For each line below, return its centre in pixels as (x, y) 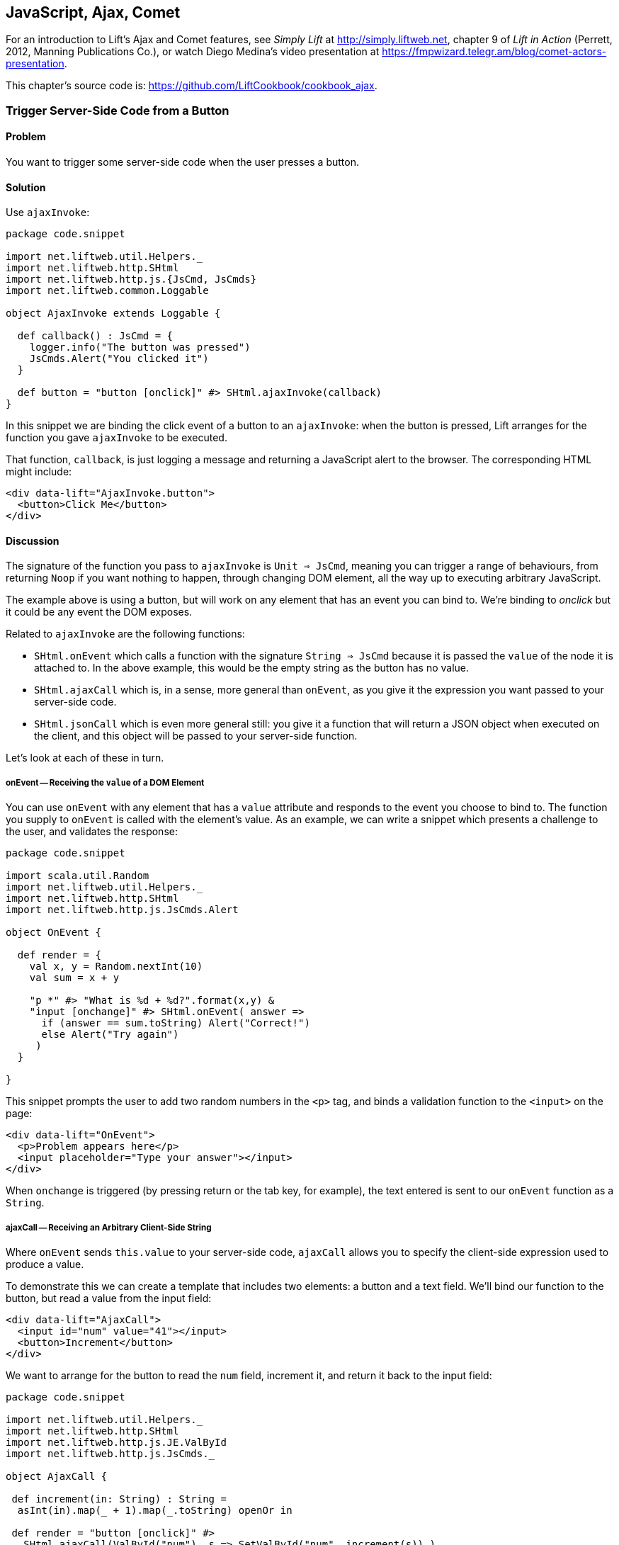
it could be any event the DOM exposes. (99, 612)
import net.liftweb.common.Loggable (107, 291)
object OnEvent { (53, 933)
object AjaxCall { (57, 1477)
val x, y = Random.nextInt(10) (116, 967)
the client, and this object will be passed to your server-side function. (196, 736)
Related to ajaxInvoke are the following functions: (125, 634)
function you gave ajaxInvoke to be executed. (117, 438)
